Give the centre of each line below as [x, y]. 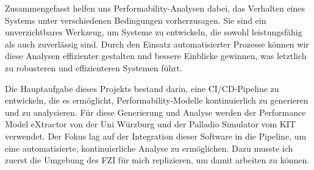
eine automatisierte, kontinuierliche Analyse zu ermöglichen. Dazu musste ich [149, 148]
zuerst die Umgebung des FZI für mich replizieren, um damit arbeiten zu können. [157, 160]
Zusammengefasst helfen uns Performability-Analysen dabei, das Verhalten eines [155, 8]
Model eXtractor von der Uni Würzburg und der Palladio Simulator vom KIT [150, 124]
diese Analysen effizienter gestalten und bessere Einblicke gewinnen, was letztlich [156, 56]
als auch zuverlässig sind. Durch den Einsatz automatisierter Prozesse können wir [157, 44]
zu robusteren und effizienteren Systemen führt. [94, 67]
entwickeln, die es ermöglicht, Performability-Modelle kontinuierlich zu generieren [157, 100]
